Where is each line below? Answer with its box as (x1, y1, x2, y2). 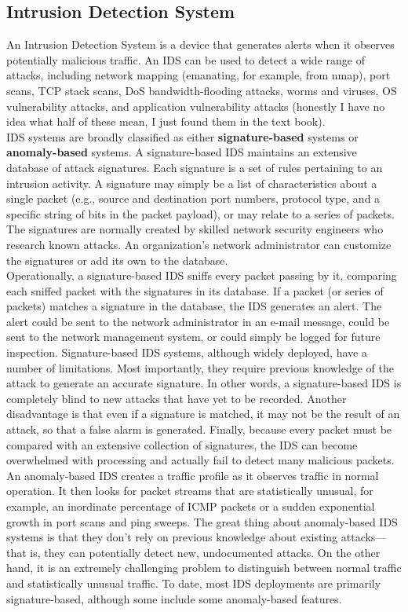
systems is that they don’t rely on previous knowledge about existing (6, 529, 338, 545)
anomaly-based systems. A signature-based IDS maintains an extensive (6, 144, 357, 160)
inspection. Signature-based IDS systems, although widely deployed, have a (6, 344, 367, 361)
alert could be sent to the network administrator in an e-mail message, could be (6, 313, 390, 329)
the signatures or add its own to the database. (6, 251, 228, 268)
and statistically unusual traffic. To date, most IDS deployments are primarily (6, 574, 381, 591)
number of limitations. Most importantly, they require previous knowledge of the (6, 359, 394, 376)
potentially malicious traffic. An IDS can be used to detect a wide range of (6, 51, 365, 68)
